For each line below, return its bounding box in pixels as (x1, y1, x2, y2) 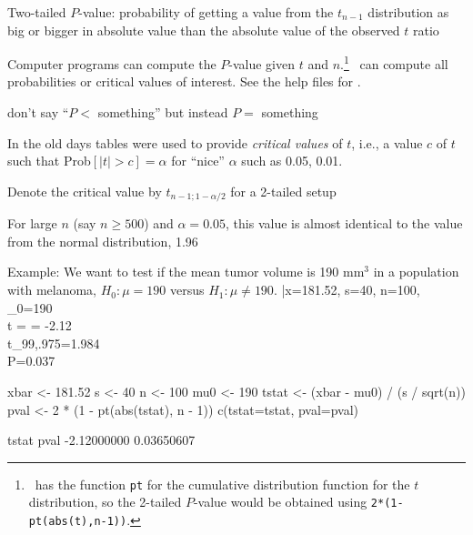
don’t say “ (7, 103, 69, 122)
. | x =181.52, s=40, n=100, (273, 280, 420, 299)
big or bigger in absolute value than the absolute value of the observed (7, 20, 400, 39)
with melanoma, (7, 280, 96, 299)
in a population (373, 262, 459, 281)
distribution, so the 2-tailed (28, 492, 182, 511)
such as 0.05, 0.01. (241, 151, 343, 170)
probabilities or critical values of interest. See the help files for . (7, 72, 361, 91)
